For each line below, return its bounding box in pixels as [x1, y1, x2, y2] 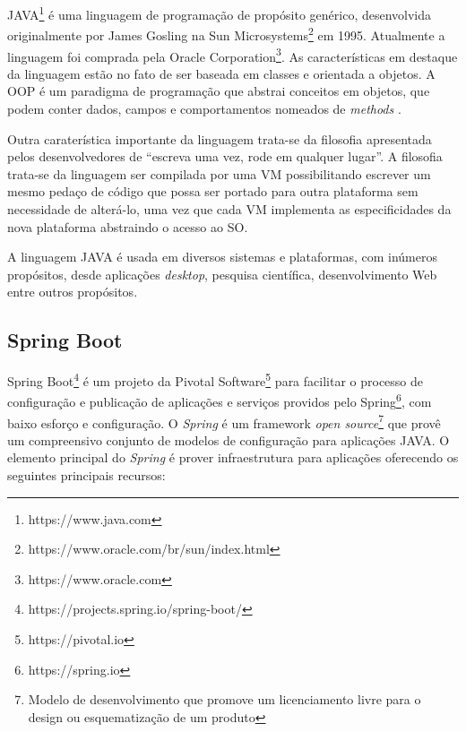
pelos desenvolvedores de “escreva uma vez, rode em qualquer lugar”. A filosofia [7, 147, 443, 166]
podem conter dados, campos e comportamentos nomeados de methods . [7, 99, 401, 117]
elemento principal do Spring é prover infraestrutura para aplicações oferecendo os [7, 448, 459, 467]
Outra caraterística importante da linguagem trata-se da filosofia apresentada [7, 129, 432, 148]
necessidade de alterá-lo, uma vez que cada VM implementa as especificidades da [7, 199, 452, 218]
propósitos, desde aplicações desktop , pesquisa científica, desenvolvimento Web [7, 264, 437, 283]
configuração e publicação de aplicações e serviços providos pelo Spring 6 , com [7, 390, 432, 410]
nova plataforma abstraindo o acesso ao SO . [7, 217, 248, 236]
